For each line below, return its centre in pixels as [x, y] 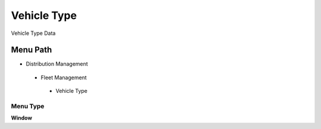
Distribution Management [57, 64]
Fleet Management [64, 78]
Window [22, 118]
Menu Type [28, 106]
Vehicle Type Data [33, 33]
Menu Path [32, 50]
